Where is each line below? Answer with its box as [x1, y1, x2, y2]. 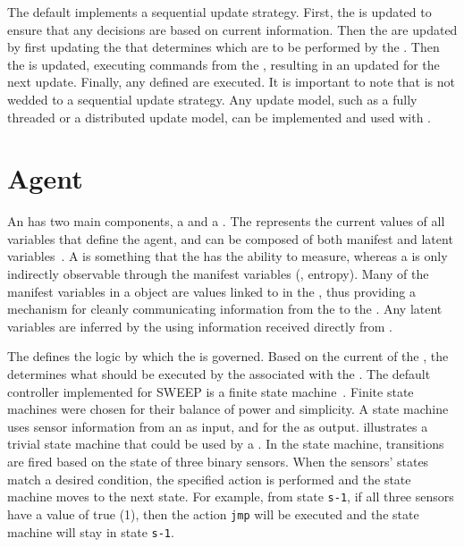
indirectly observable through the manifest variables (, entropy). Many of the [7, 265, 429, 283]
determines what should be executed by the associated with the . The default [7, 365, 431, 383]
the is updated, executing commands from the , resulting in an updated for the [7, 55, 440, 73]
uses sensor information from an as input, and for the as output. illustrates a [7, 417, 428, 435]
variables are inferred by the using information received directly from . [7, 316, 392, 335]
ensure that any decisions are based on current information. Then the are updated [7, 20, 458, 38]
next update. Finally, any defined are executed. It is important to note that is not [7, 72, 455, 91]
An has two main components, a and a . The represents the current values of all [7, 212, 445, 231]
